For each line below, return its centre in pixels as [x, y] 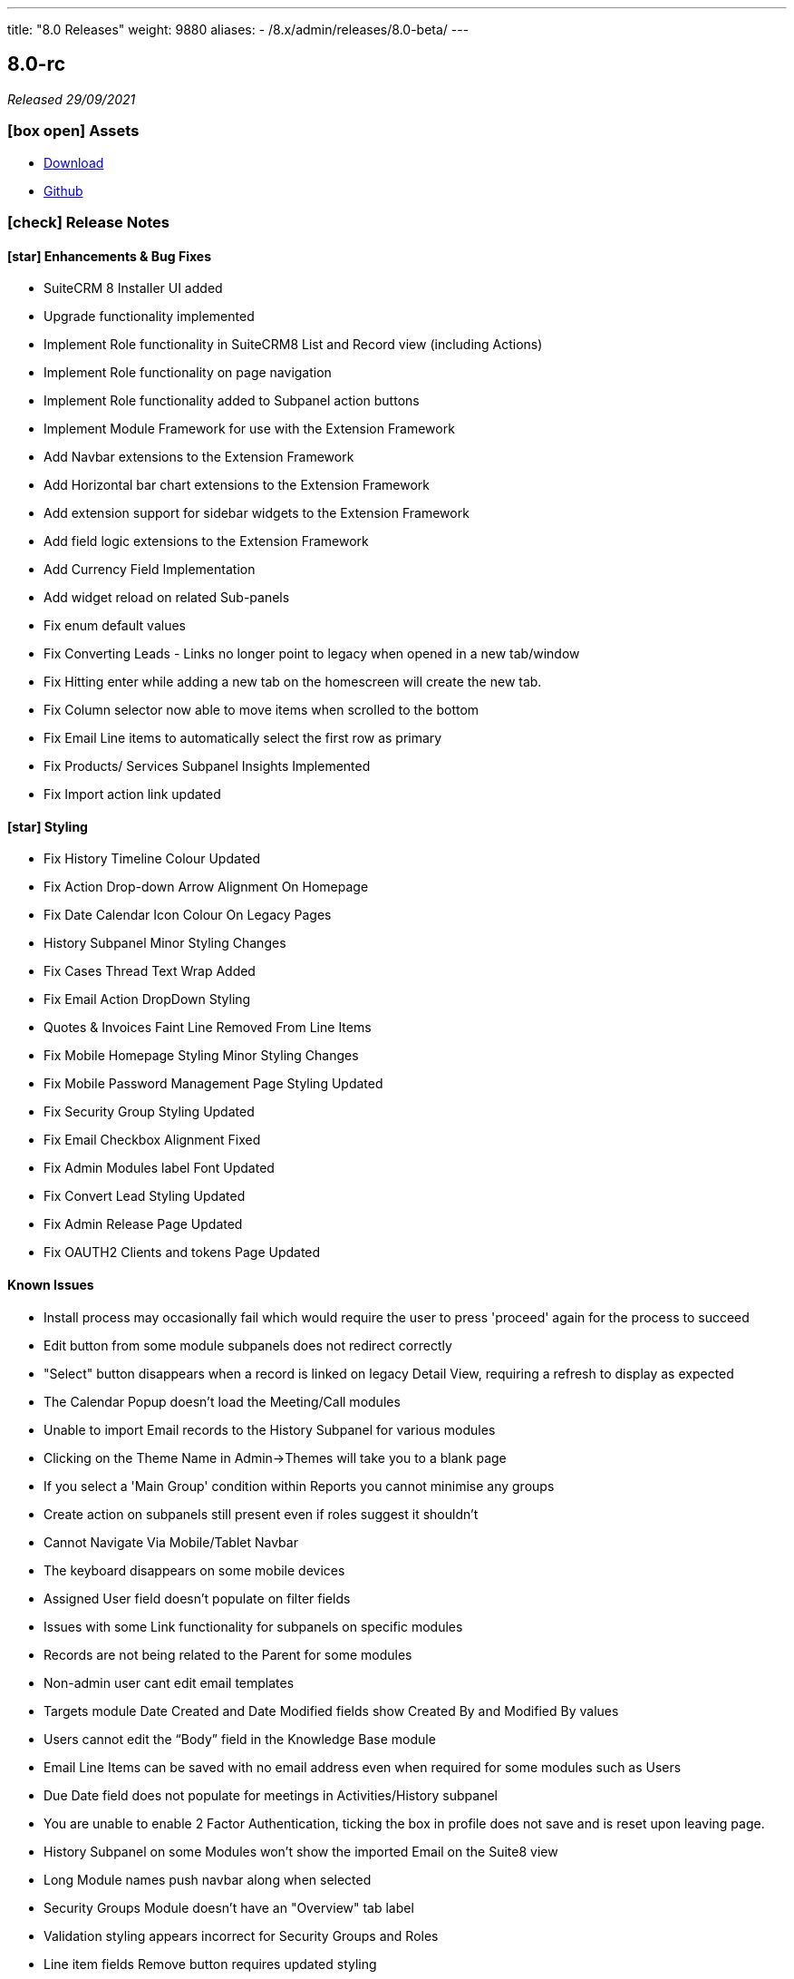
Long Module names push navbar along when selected [208, 1879]
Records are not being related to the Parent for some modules [228, 1654]
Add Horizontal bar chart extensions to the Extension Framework [237, 485]
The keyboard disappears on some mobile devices [194, 1570]
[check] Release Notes [88, 222]
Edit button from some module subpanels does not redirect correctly [248, 1345]
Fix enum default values [115, 626]
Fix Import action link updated [132, 795]
